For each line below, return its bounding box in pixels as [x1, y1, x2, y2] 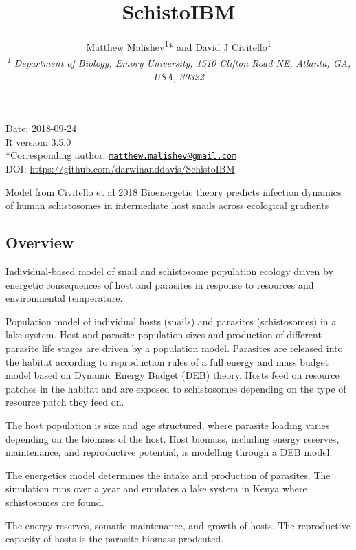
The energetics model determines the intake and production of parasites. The [5, 467, 331, 482]
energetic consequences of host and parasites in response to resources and [5, 277, 314, 291]
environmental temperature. [5, 291, 123, 305]
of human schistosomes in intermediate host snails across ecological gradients [5, 198, 329, 212]
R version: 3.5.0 [5, 134, 71, 148]
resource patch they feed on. [5, 395, 124, 409]
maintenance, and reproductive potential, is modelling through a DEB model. [5, 445, 333, 459]
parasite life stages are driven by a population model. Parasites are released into [5, 341, 343, 355]
